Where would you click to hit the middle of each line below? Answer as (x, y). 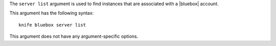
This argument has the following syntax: (52, 13)
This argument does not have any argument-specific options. (74, 36)
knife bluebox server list (52, 25)
